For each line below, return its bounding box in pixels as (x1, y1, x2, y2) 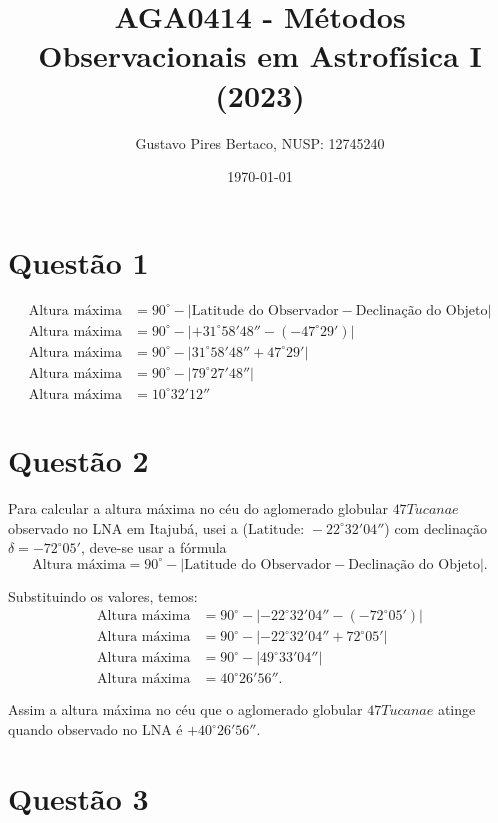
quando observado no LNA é (8, 719, 183, 739)
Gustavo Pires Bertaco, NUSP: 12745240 (135, 132, 385, 153)
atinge (437, 699, 476, 720)
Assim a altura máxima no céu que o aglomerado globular (8, 699, 363, 720)
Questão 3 (8, 777, 149, 818)
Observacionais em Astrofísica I (38, 35, 482, 76)
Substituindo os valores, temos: (8, 585, 198, 606)
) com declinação (384, 517, 487, 538)
